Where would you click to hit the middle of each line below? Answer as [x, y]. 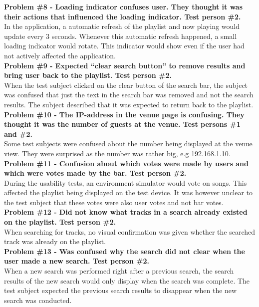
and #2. [18, 134]
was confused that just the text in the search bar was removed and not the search [129, 95]
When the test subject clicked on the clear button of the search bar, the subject [126, 85]
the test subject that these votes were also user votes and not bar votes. [114, 202]
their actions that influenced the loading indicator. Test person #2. [123, 16]
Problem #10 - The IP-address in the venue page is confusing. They [124, 114]
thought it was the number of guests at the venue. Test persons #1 [122, 124]
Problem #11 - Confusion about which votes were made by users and [126, 163]
